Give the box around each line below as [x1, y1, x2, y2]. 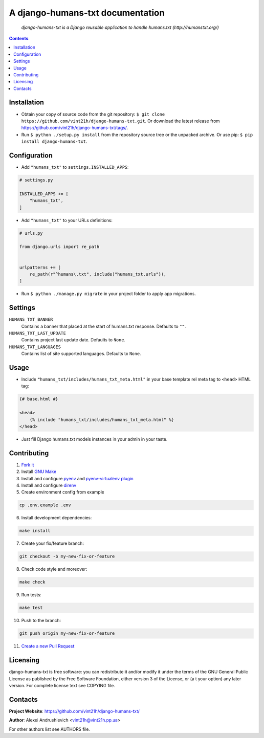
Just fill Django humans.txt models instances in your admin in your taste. [21, 436, 168, 442]
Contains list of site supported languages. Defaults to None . [21, 351, 141, 357]
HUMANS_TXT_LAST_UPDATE [9, 330, 66, 336]
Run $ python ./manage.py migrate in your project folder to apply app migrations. [21, 291, 196, 297]
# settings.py [19, 178, 53, 183]
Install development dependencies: [21, 515, 92, 521]
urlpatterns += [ [19, 265, 61, 270]
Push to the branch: [21, 618, 61, 624]
